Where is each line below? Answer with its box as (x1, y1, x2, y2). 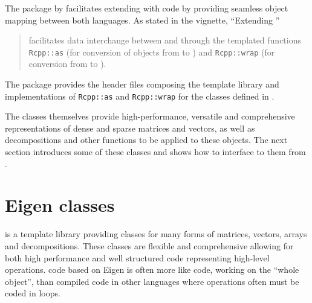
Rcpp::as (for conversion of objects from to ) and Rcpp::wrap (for (28, 45, 275, 58)
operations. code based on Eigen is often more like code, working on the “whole (5, 263, 299, 276)
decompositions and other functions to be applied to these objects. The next (5, 133, 288, 146)
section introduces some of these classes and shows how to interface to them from (5, 145, 306, 158)
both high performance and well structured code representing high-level (5, 251, 270, 264)
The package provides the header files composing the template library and (5, 78, 279, 91)
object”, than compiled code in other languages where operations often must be (5, 275, 299, 287)
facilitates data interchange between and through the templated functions (28, 34, 301, 46)
